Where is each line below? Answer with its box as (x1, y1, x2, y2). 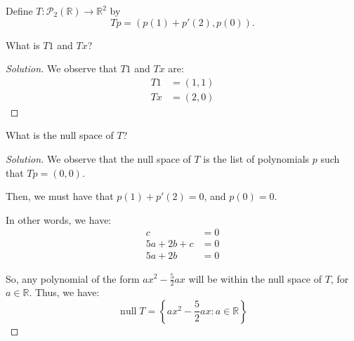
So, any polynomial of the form (6, 271, 140, 286)
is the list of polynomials (203, 152, 310, 166)
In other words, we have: (6, 212, 112, 227)
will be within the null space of (188, 271, 322, 286)
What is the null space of (6, 128, 114, 142)
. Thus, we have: (29, 285, 100, 300)
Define (6, 4, 33, 18)
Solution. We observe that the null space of (6, 152, 191, 166)
